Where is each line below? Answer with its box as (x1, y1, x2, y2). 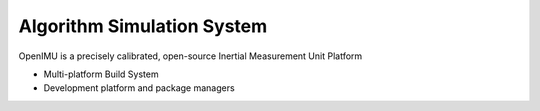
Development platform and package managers (43, 82, 235, 94)
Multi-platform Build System (43, 68, 159, 80)
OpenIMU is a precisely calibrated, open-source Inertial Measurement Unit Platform (18, 50, 363, 62)
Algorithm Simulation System (18, 15, 268, 37)
